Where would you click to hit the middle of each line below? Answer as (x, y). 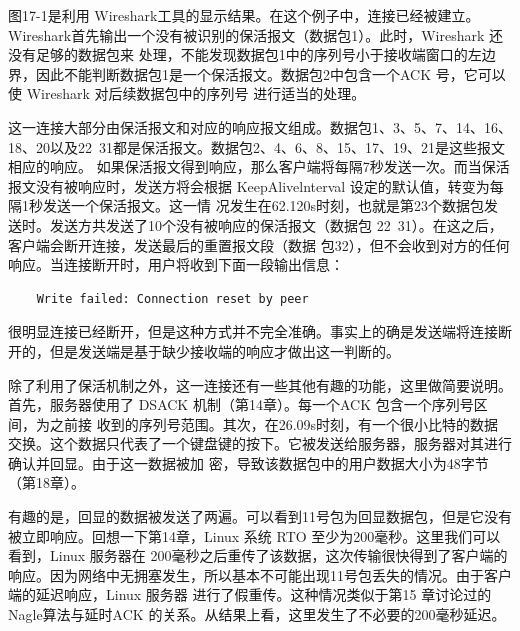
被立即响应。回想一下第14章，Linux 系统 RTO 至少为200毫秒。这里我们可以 (254, 535)
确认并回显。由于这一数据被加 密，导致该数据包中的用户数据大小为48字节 (248, 462)
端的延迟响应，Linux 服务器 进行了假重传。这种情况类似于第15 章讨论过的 (250, 594)
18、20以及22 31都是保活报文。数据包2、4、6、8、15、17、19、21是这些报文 (256, 146)
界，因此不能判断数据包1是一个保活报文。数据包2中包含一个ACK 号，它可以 (257, 73)
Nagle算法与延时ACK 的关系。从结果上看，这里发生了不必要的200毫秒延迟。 (257, 614)
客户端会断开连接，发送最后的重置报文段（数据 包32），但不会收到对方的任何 (259, 244)
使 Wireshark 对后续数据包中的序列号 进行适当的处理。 (187, 93)
